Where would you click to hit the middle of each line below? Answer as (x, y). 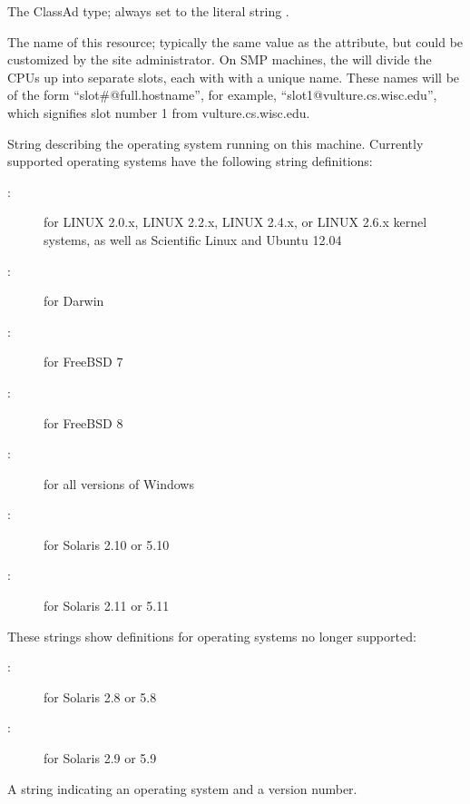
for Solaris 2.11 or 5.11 (107, 606)
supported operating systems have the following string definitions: (190, 161)
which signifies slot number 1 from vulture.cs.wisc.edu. (159, 112)
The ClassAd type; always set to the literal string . (148, 11)
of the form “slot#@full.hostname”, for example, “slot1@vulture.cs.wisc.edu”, (222, 95)
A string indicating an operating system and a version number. (182, 788)
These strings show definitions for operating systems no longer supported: (212, 636)
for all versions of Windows (119, 483)
